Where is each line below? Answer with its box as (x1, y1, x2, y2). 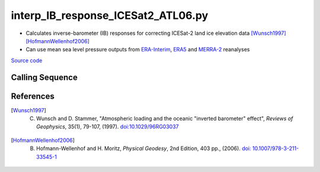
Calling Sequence (11, 72, 78, 82)
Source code (11, 57, 43, 64)
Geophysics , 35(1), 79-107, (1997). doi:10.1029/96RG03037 (36, 123, 179, 130)
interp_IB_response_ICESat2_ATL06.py (11, 9, 209, 22)
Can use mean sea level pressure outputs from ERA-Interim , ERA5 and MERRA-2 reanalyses (25, 46, 250, 53)
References (11, 91, 55, 101)
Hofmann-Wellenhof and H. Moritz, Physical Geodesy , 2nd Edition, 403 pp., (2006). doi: (36, 145, 251, 152)
